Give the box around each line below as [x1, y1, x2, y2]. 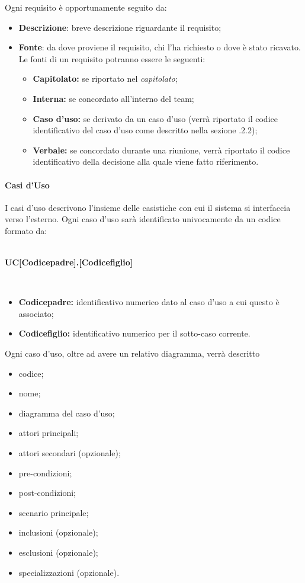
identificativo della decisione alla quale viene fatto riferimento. [33, 155, 259, 168]
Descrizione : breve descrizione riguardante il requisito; [18, 21, 221, 33]
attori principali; [18, 427, 79, 439]
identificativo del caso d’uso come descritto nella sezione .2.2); [33, 124, 258, 136]
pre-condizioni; [18, 466, 72, 479]
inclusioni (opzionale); [18, 526, 98, 539]
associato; [18, 307, 54, 319]
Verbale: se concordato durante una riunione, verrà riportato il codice [33, 143, 290, 156]
